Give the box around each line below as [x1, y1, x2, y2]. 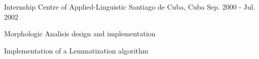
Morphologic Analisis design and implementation [4, 28, 156, 39]
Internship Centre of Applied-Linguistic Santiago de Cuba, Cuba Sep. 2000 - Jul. [4, 2, 255, 12]
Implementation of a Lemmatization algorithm [4, 45, 149, 55]
